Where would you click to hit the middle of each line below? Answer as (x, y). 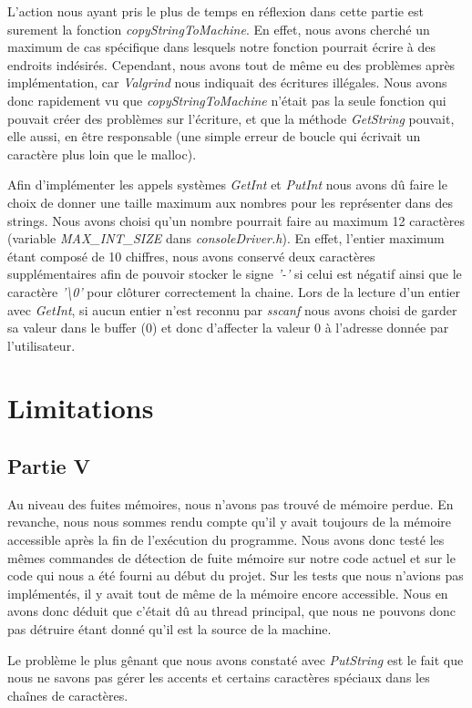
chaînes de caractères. (68, 695)
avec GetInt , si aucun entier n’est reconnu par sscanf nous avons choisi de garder (232, 309)
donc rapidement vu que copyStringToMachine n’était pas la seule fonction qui (227, 100)
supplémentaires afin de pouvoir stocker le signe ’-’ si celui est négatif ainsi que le (235, 274)
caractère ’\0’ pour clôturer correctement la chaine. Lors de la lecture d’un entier (234, 291)
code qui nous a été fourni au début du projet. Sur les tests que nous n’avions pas (236, 575)
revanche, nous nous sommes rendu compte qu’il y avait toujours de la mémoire (230, 522)
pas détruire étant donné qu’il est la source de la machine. (169, 629)
